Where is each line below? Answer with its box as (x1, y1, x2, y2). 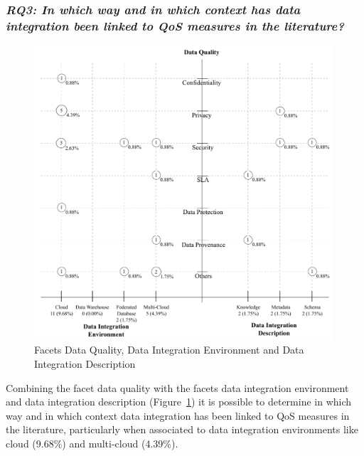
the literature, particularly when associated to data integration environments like (6, 422, 358, 437)
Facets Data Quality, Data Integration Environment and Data (34, 342, 304, 357)
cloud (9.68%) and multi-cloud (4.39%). (6, 435, 178, 450)
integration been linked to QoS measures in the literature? (6, 16, 344, 34)
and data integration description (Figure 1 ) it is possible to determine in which (6, 394, 352, 409)
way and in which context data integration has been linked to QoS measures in (6, 408, 350, 423)
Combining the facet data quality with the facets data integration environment (6, 380, 349, 395)
